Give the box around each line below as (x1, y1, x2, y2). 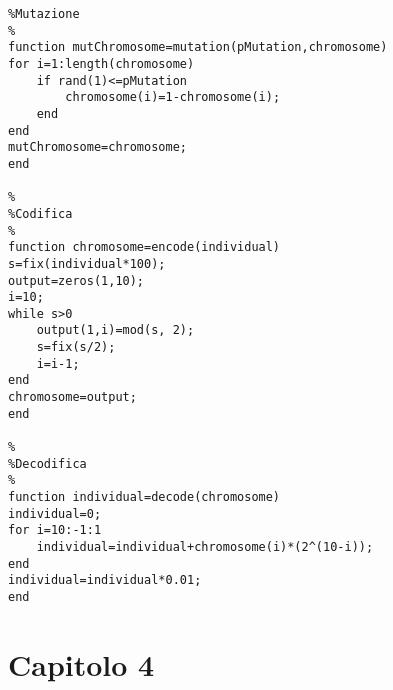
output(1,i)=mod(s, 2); (36, 323, 195, 338)
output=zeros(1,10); (8, 273, 145, 288)
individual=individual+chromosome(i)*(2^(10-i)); (36, 540, 374, 554)
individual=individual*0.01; (8, 573, 202, 588)
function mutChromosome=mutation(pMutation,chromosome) (8, 40, 388, 55)
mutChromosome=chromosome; (8, 140, 187, 155)
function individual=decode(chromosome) (8, 490, 281, 505)
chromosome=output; (8, 390, 137, 405)
